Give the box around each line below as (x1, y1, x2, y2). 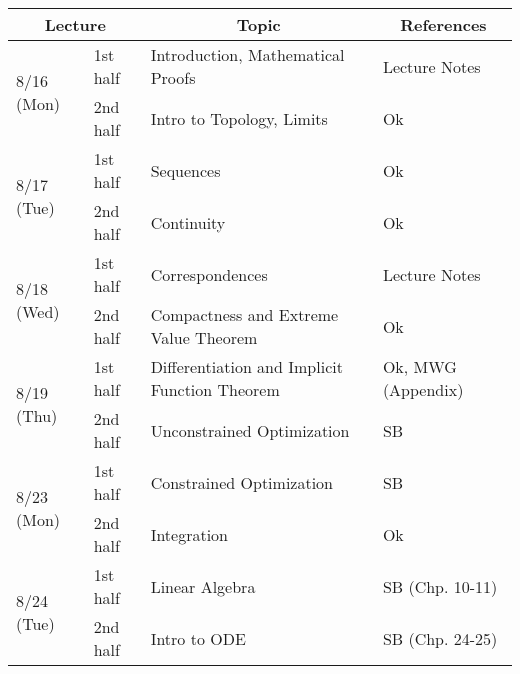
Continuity (150, 210, 226, 234)
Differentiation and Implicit (150, 355, 343, 378)
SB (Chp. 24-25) (382, 626, 498, 650)
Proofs (150, 66, 196, 89)
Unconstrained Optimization (150, 418, 350, 442)
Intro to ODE (150, 626, 246, 650)
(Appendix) (382, 378, 464, 401)
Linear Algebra (150, 574, 256, 598)
